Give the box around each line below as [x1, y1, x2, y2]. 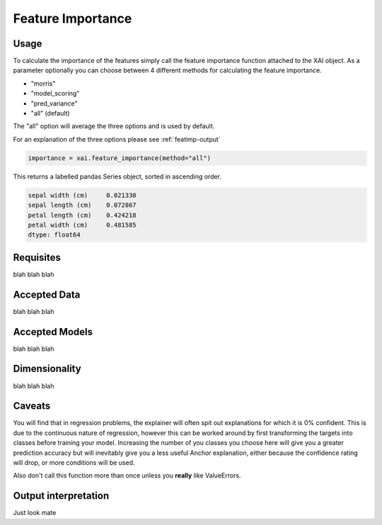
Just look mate [13, 509, 57, 517]
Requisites [13, 252, 62, 264]
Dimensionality [13, 363, 81, 375]
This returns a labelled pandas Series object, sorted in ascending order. [13, 172, 222, 181]
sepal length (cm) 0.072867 [28, 201, 137, 209]
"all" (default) [30, 109, 70, 118]
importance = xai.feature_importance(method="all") [28, 154, 212, 162]
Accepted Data [13, 288, 81, 300]
